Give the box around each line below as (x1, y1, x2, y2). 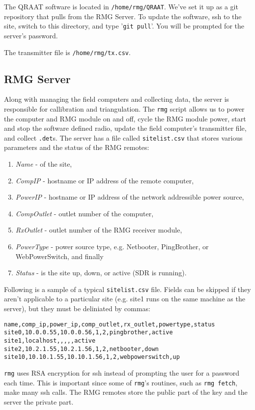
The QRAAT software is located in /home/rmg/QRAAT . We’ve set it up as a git (4, 1, 238, 11)
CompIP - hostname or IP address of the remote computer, (15, 175, 194, 185)
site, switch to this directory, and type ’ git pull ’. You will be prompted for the (4, 21, 244, 31)
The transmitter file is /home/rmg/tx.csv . (4, 47, 131, 57)
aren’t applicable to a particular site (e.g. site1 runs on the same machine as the (4, 293, 245, 304)
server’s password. (4, 30, 58, 40)
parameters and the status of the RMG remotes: (4, 142, 149, 152)
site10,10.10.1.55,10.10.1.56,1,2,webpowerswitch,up (4, 353, 180, 361)
